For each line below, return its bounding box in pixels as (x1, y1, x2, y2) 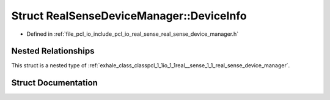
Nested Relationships (11, 46, 95, 56)
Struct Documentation (11, 78, 98, 88)
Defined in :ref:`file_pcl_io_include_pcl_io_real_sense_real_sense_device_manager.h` (26, 30, 239, 38)
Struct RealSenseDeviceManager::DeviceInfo (11, 9, 247, 22)
